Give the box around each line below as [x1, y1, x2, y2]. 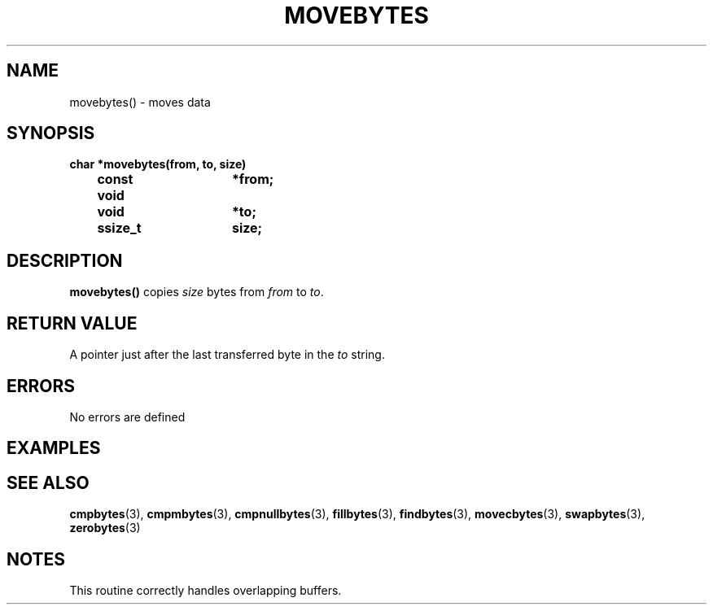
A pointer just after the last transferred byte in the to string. [69, 347, 385, 362]
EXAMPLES [7, 438, 101, 459]
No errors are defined [69, 409, 186, 424]
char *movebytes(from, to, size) [69, 157, 247, 172]
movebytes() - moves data [69, 94, 211, 109]
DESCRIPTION [7, 250, 123, 271]
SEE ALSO [7, 472, 90, 493]
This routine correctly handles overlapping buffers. [69, 583, 342, 598]
